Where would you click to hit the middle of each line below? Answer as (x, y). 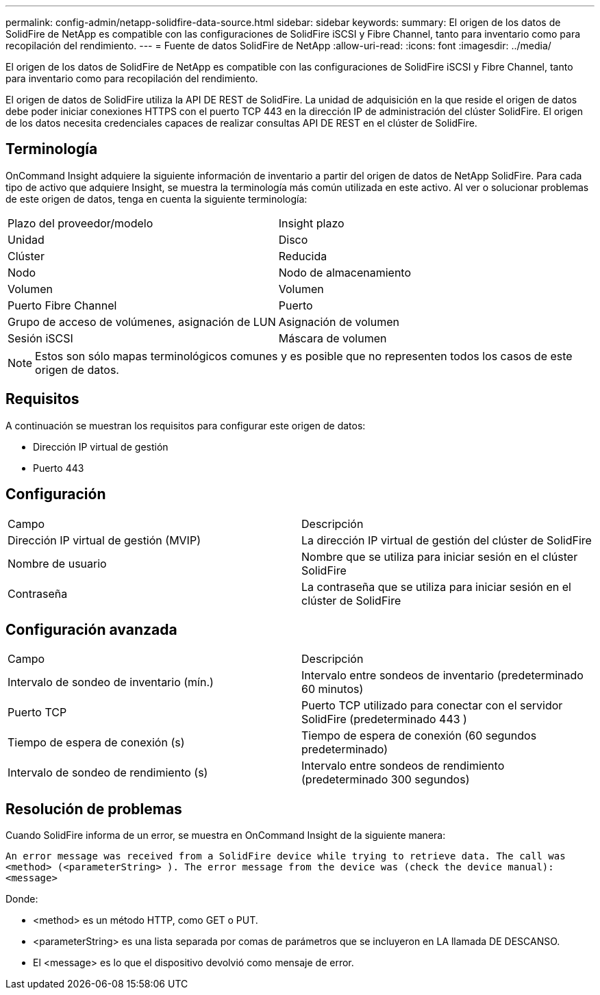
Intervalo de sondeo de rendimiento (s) (108, 773)
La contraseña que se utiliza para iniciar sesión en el (436, 587)
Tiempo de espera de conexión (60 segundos (419, 736)
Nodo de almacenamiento (345, 272)
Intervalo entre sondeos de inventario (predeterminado (442, 676)
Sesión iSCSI (40, 338)
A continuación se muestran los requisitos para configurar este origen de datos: (186, 425)
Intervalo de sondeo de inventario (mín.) (111, 682)
